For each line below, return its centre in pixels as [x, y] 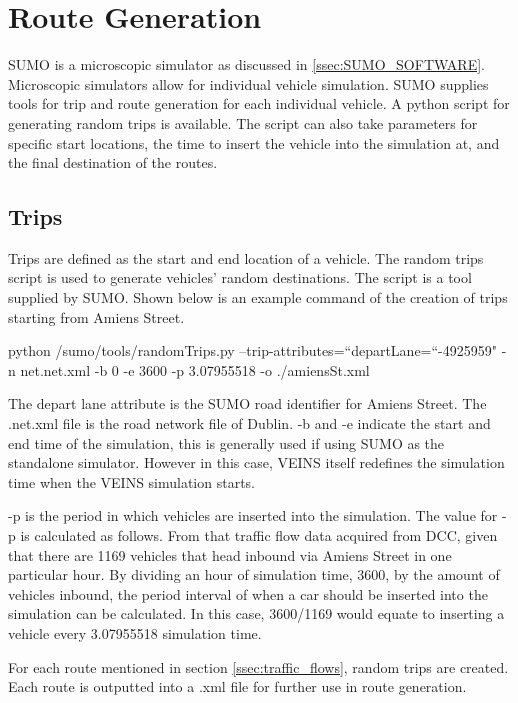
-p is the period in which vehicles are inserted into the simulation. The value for [253, 515]
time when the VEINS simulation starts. [132, 481]
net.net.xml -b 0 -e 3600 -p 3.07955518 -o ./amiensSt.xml [195, 369]
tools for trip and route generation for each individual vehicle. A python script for [259, 103]
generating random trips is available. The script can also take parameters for [243, 122]
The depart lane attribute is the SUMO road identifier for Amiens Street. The [247, 403]
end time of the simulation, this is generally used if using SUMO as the [226, 442]
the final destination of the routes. [113, 162]
